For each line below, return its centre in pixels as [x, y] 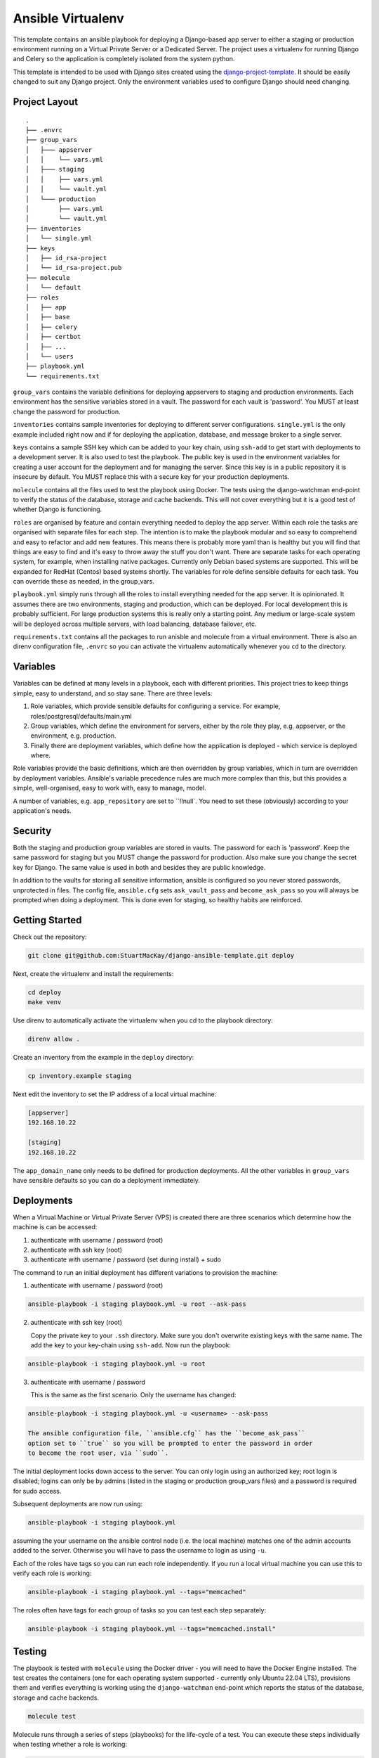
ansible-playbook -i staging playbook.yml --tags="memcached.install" [152, 1629]
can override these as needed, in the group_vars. [84, 582]
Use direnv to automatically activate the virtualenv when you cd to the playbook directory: [143, 1020]
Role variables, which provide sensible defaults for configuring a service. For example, [155, 706]
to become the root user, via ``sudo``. [98, 1453]
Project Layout [46, 102]
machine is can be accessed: [55, 1227]
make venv [45, 1002]
